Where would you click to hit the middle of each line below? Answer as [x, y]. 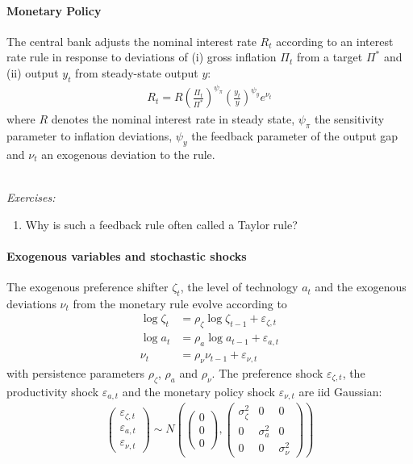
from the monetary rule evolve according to [180, 303]
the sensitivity [349, 119]
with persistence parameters [76, 372]
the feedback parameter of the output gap [295, 136]
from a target [330, 57]
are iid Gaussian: [340, 391]
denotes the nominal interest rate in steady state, [173, 119]
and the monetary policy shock [198, 391]
